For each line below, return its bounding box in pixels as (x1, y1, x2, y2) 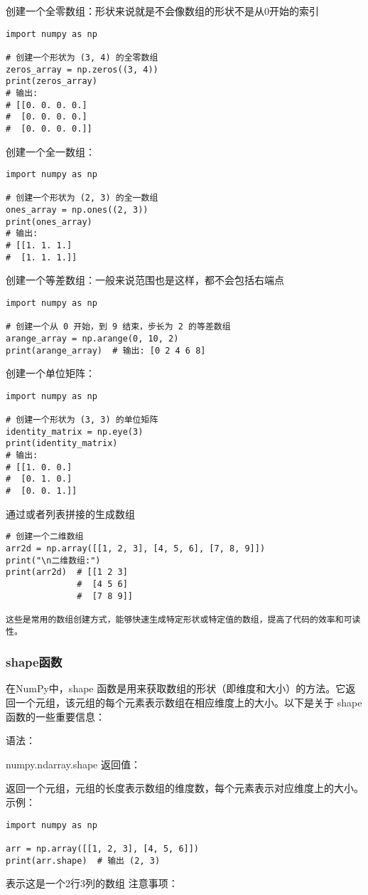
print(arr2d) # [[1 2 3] (6, 567, 128, 578)
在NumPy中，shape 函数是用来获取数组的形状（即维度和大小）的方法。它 (6, 681, 346, 696)
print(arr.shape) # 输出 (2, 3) (6, 855, 161, 866)
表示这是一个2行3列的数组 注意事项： (6, 876, 178, 891)
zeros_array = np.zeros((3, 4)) (6, 64, 158, 75)
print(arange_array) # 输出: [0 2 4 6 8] (6, 345, 206, 356)
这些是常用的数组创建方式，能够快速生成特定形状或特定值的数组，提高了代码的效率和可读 (6, 614, 361, 625)
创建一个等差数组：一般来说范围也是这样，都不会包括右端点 (6, 272, 284, 287)
